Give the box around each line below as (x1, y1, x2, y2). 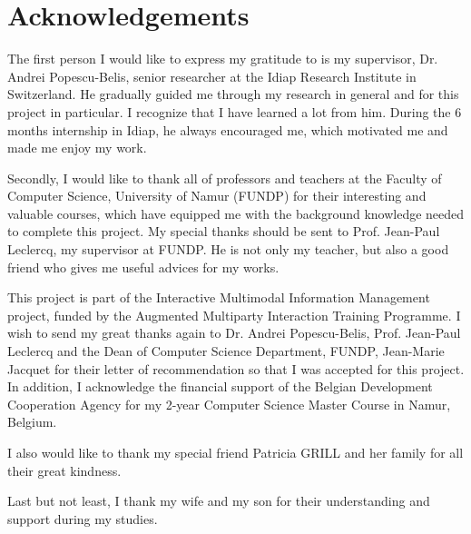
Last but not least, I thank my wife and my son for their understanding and (7, 491, 430, 510)
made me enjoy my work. (7, 138, 147, 157)
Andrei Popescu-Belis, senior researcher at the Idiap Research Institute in (7, 66, 417, 85)
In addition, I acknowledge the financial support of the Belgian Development (7, 377, 433, 396)
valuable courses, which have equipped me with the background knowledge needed (7, 203, 465, 222)
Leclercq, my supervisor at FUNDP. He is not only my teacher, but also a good (7, 240, 449, 259)
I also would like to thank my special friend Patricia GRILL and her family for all (7, 443, 464, 461)
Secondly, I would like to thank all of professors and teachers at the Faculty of (7, 168, 442, 187)
